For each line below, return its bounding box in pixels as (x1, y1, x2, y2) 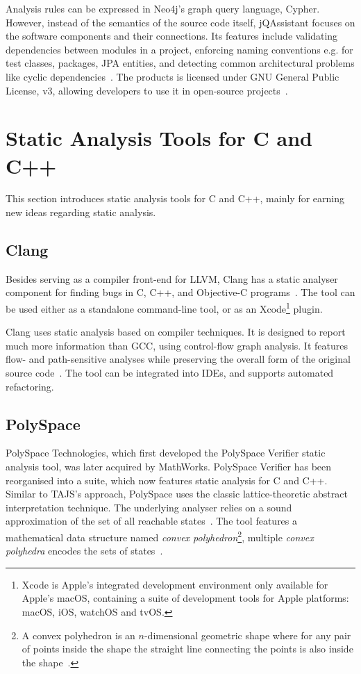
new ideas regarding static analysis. (6, 205, 156, 220)
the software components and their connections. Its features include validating (6, 28, 338, 43)
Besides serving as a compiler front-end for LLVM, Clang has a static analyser (6, 271, 338, 286)
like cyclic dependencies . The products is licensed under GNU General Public (6, 69, 339, 83)
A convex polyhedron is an (22, 627, 135, 642)
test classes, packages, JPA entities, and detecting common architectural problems (6, 56, 355, 70)
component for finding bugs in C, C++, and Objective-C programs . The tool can (6, 285, 355, 299)
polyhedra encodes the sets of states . (6, 543, 163, 558)
